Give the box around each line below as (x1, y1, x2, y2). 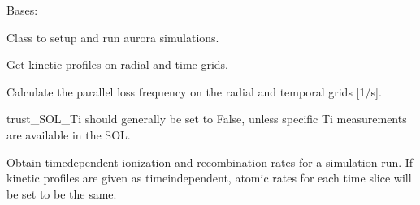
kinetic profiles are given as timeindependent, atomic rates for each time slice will (6, 169, 412, 186)
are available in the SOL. (6, 126, 131, 143)
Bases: (6, 2, 38, 18)
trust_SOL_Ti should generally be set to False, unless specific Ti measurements (6, 110, 407, 127)
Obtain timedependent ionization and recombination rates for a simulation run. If (6, 153, 414, 170)
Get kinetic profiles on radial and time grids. (6, 56, 228, 73)
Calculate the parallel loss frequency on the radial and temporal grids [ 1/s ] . (6, 83, 382, 100)
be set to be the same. (6, 185, 117, 202)
